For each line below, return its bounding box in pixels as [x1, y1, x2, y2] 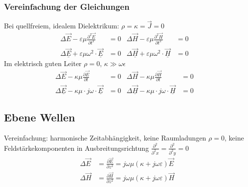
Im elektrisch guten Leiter [4, 58, 82, 69]
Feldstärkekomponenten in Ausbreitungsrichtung [4, 142, 149, 153]
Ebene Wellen [4, 110, 75, 125]
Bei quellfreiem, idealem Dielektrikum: [4, 21, 119, 31]
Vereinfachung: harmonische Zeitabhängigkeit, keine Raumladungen [4, 133, 206, 143]
